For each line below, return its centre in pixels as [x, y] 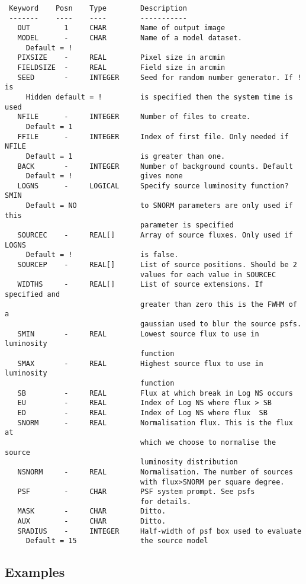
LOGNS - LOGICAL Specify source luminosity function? [153, 186]
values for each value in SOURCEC [208, 275]
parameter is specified [187, 225]
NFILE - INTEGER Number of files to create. [134, 117]
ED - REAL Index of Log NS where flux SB [142, 413]
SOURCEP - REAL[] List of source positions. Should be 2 [157, 265]
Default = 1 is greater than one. [125, 156]
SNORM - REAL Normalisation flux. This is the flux [155, 423]
